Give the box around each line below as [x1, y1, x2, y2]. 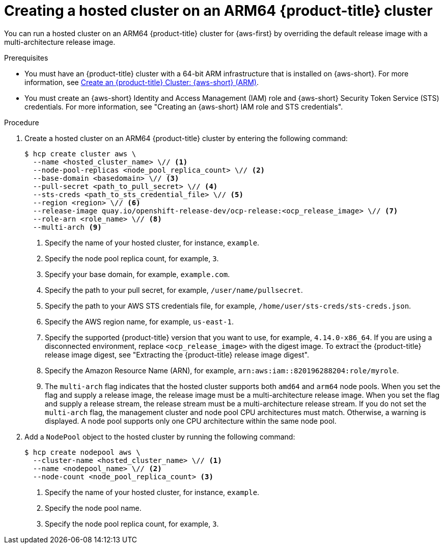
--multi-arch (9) [33, 223, 102, 231]
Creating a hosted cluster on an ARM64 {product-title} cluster [4, 2, 433, 19]
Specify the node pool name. [45, 503, 142, 512]
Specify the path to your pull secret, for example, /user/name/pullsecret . [45, 285, 303, 294]
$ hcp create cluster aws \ [24, 149, 136, 158]
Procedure [4, 118, 39, 127]
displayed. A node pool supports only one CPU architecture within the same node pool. [45, 416, 337, 425]
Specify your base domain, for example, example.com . [45, 269, 230, 279]
